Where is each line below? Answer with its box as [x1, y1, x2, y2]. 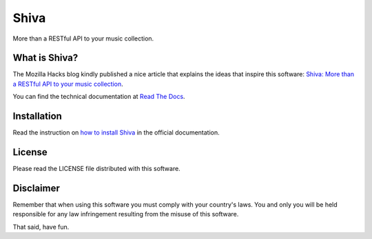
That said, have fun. [12, 223, 70, 231]
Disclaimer [12, 182, 60, 194]
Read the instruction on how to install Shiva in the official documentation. [12, 128, 220, 137]
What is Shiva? [12, 52, 79, 64]
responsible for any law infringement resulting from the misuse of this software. [12, 210, 239, 218]
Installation [12, 111, 62, 122]
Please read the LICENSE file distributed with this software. [12, 165, 180, 173]
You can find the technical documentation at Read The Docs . [12, 93, 185, 101]
